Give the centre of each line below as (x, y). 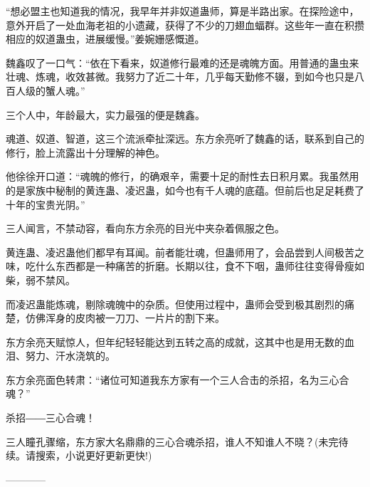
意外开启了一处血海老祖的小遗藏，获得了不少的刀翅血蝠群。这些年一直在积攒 (185, 25)
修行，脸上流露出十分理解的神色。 (85, 152)
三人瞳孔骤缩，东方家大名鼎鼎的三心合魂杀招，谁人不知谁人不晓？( (162, 441)
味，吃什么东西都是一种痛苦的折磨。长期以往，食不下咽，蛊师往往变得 (170, 266)
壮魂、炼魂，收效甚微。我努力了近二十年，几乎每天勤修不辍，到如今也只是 (180, 77)
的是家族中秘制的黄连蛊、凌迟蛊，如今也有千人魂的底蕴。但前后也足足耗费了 (185, 190)
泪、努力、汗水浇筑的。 (60, 356)
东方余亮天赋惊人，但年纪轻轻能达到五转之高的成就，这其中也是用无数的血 (180, 341)
